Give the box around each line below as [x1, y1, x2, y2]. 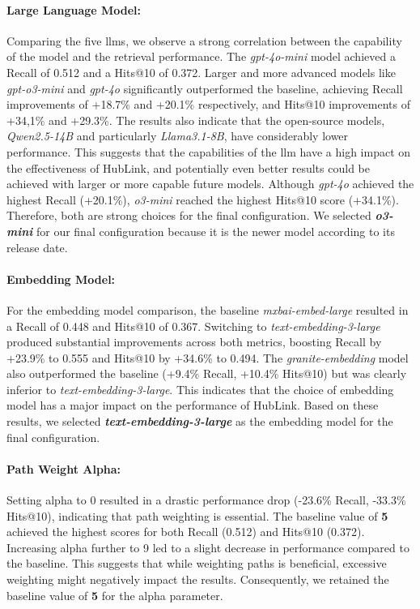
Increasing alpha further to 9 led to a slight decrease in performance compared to [6, 538, 409, 555]
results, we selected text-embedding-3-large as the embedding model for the [6, 413, 393, 430]
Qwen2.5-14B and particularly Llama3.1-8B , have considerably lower [6, 127, 349, 144]
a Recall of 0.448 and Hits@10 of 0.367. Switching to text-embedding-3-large [6, 317, 380, 334]
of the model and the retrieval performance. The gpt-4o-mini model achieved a [6, 48, 396, 65]
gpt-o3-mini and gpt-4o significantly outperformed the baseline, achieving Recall [6, 79, 403, 96]
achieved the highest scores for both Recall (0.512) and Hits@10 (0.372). [6, 523, 365, 540]
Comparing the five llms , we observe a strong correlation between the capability [6, 32, 402, 49]
